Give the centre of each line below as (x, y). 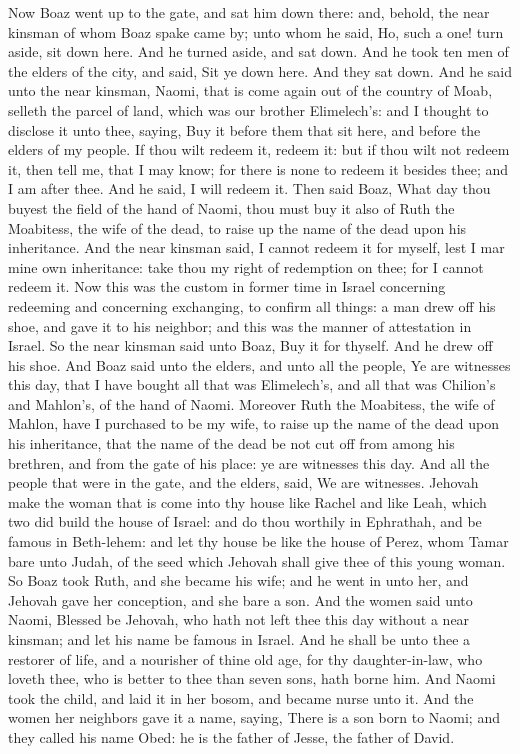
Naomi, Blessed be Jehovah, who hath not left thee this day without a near (239, 619)
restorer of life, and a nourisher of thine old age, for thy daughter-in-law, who (245, 658)
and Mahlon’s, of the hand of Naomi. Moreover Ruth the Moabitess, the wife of (251, 403)
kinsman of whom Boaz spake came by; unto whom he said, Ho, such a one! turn (256, 31)
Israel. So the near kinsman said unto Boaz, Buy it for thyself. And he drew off (250, 345)
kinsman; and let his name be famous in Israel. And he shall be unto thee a (239, 639)
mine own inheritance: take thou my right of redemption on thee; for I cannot (246, 266)
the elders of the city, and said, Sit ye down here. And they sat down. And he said (260, 70)
